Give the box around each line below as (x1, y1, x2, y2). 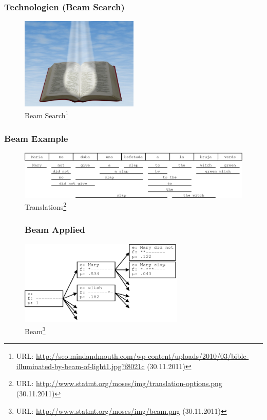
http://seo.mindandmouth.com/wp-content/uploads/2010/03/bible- (35, 351, 249, 361)
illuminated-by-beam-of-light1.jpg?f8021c (16, 360, 145, 371)
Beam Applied (25, 223, 85, 236)
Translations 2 (25, 200, 67, 212)
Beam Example (4, 132, 68, 144)
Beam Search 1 (25, 108, 69, 121)
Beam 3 (25, 324, 46, 336)
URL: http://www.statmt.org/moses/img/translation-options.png (16, 378, 222, 389)
